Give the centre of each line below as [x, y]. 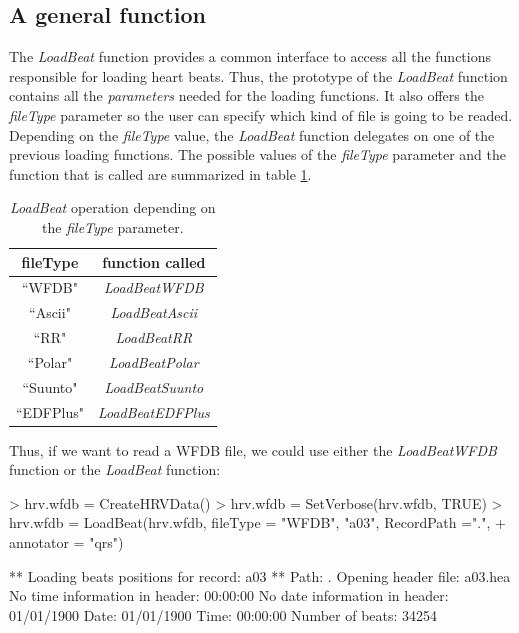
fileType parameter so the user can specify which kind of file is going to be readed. [261, 114]
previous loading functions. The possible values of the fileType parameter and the [258, 154]
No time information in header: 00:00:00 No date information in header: [229, 595]
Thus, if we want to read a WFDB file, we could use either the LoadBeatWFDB [253, 449]
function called [154, 261]
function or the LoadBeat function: [115, 469]
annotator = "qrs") [66, 542]
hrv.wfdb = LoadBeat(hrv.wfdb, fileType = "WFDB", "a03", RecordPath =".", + [257, 522]
